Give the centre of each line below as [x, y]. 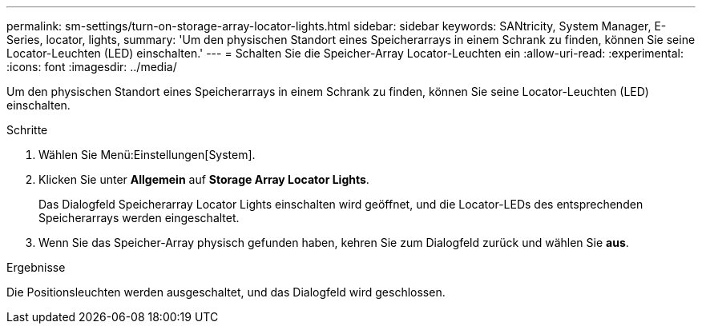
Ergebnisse [36, 267]
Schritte [27, 130]
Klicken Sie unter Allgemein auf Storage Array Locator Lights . [204, 179]
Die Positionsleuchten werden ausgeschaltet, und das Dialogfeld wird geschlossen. [226, 292]
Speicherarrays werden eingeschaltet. [139, 218]
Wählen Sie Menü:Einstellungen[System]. [147, 155]
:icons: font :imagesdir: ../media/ [92, 67]
